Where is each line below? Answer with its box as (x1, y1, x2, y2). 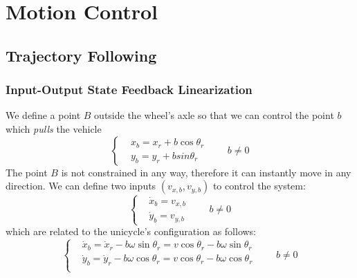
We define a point (6, 108, 81, 122)
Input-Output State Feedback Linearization (6, 81, 253, 98)
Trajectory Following (6, 44, 157, 66)
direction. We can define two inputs (6, 178, 156, 193)
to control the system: (212, 178, 306, 193)
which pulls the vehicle (6, 121, 102, 136)
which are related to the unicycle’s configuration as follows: (6, 224, 257, 239)
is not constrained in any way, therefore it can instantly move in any (61, 165, 351, 179)
